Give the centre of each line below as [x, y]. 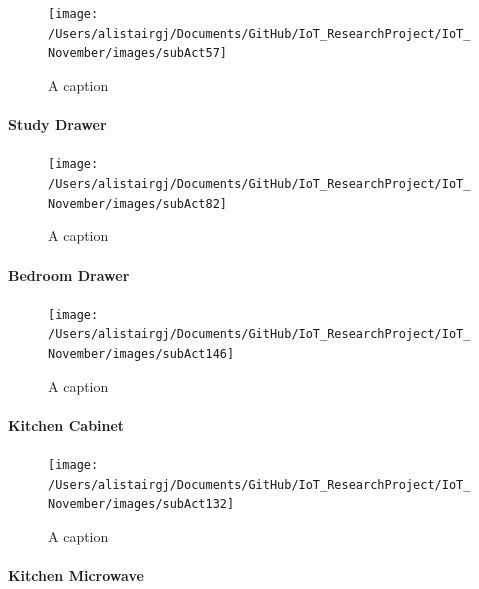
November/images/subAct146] [141, 354]
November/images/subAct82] [137, 203]
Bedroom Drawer [69, 274]
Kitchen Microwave [76, 575]
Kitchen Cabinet [66, 424]
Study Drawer [57, 124]
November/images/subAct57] [137, 53]
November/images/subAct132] [141, 504]
